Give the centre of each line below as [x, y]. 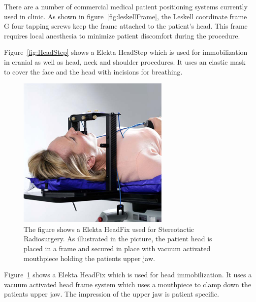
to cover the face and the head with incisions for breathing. [93, 71]
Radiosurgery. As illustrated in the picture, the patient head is [118, 239]
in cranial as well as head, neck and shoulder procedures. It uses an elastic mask [125, 61]
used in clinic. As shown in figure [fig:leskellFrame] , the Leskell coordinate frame [126, 16]
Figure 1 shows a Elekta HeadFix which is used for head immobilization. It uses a [128, 275]
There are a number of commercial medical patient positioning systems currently [126, 6]
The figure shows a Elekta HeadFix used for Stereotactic [109, 229]
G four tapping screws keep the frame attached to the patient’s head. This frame [126, 26]
